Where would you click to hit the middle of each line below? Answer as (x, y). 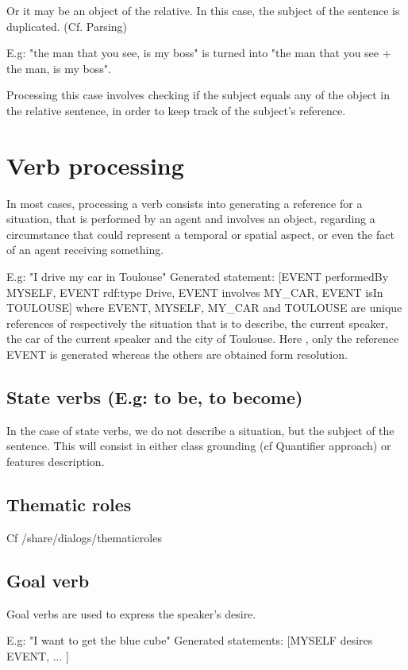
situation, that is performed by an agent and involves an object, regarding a (191, 219)
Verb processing (95, 165)
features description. (56, 462)
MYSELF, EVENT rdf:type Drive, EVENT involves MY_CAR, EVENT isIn (195, 292)
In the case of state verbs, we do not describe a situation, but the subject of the (200, 430)
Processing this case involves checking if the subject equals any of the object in (198, 95)
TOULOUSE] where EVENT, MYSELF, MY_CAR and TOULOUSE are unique (204, 308)
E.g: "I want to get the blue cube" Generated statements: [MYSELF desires (190, 640)
